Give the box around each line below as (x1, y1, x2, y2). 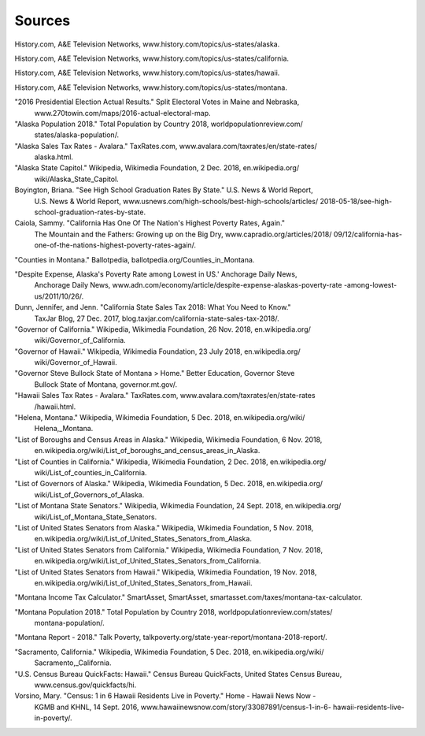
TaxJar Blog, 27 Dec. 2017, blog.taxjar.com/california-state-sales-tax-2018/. (34, 314, 279, 323)
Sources (14, 12, 71, 29)
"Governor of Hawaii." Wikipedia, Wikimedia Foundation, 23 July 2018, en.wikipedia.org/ (14, 347, 301, 356)
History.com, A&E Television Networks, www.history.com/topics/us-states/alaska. (14, 39, 280, 49)
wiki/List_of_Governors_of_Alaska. (34, 489, 145, 500)
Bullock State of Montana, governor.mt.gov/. (34, 379, 177, 389)
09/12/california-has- (333, 229, 403, 239)
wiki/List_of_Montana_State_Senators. (34, 512, 157, 522)
